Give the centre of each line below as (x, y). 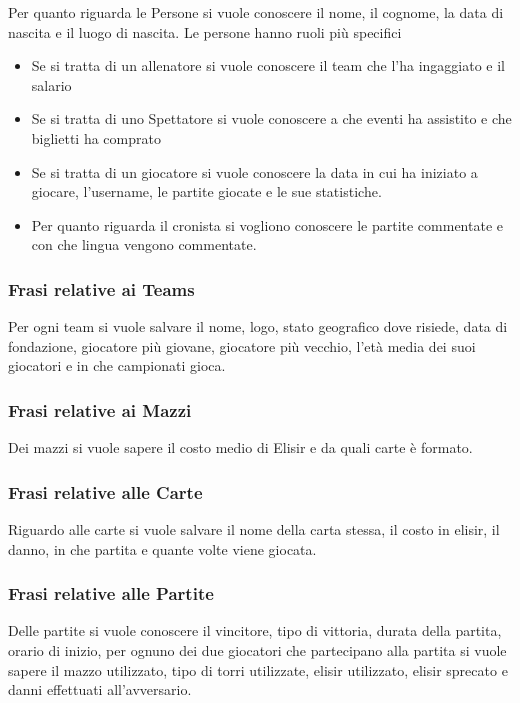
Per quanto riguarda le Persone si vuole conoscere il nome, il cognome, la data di (256, 12)
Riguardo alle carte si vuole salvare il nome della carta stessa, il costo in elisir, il (254, 528)
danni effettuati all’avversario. (100, 689)
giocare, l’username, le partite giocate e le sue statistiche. (206, 191)
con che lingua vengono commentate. (144, 244)
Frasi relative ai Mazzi (100, 409)
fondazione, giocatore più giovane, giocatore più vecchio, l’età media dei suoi (242, 345)
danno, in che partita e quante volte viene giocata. (162, 548)
